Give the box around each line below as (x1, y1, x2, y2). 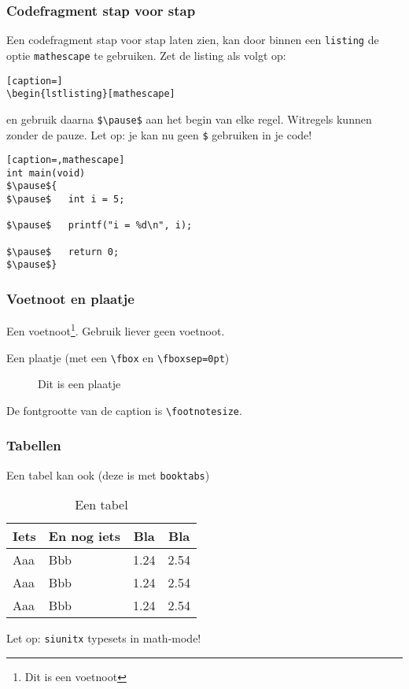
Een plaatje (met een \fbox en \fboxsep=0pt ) (6, 349, 230, 365)
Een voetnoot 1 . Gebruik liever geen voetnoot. (6, 320, 225, 339)
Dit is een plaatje (38, 376, 121, 392)
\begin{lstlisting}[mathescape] (6, 88, 175, 100)
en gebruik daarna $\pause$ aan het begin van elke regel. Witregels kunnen (6, 110, 372, 127)
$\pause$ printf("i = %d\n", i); (6, 220, 193, 232)
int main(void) (6, 167, 86, 179)
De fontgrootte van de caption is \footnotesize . (6, 402, 242, 418)
